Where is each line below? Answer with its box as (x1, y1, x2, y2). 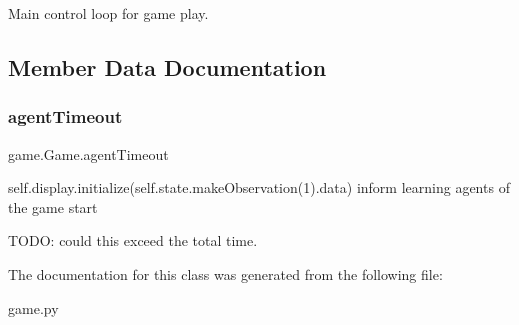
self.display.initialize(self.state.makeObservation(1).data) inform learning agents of (8, 177, 510, 198)
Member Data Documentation (8, 51, 327, 82)
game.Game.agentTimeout (8, 143, 169, 164)
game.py (8, 297, 59, 318)
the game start (8, 196, 98, 217)
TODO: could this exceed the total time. (8, 230, 258, 251)
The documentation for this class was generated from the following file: (8, 263, 443, 284)
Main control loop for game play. (8, 3, 209, 23)
